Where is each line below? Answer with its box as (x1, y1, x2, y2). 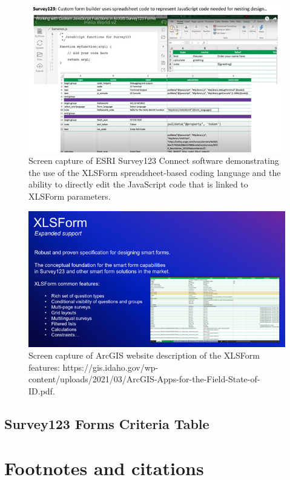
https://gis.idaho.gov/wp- (62, 360, 159, 373)
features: (28, 360, 60, 373)
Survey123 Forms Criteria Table (4, 414, 209, 433)
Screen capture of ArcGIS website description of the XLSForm (28, 349, 260, 362)
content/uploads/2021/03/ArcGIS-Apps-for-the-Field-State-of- (28, 373, 260, 385)
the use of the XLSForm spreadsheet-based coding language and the (28, 166, 281, 178)
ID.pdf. (28, 384, 55, 397)
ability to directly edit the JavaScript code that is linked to (28, 178, 248, 191)
